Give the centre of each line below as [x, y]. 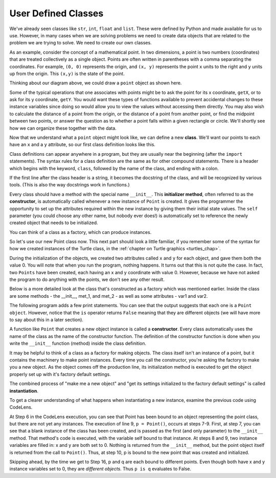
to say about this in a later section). [47, 320]
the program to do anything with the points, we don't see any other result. [87, 280]
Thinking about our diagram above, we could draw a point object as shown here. [96, 83]
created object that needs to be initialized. [54, 223]
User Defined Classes [56, 13]
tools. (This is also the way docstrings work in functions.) [70, 185]
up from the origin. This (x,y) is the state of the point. [67, 74]
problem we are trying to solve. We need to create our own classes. [80, 43]
